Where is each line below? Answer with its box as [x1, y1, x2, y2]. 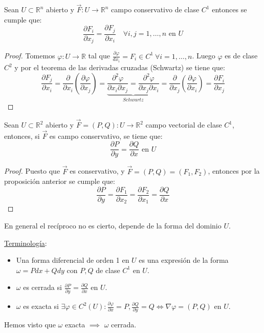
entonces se [212, 4, 247, 15]
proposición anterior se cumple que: [4, 176, 115, 186]
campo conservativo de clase [111, 4, 200, 15]
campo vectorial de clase [145, 119, 222, 130]
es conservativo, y [70, 165, 125, 176]
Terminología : [4, 237, 47, 248]
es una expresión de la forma [139, 255, 229, 265]
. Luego [192, 50, 215, 61]
